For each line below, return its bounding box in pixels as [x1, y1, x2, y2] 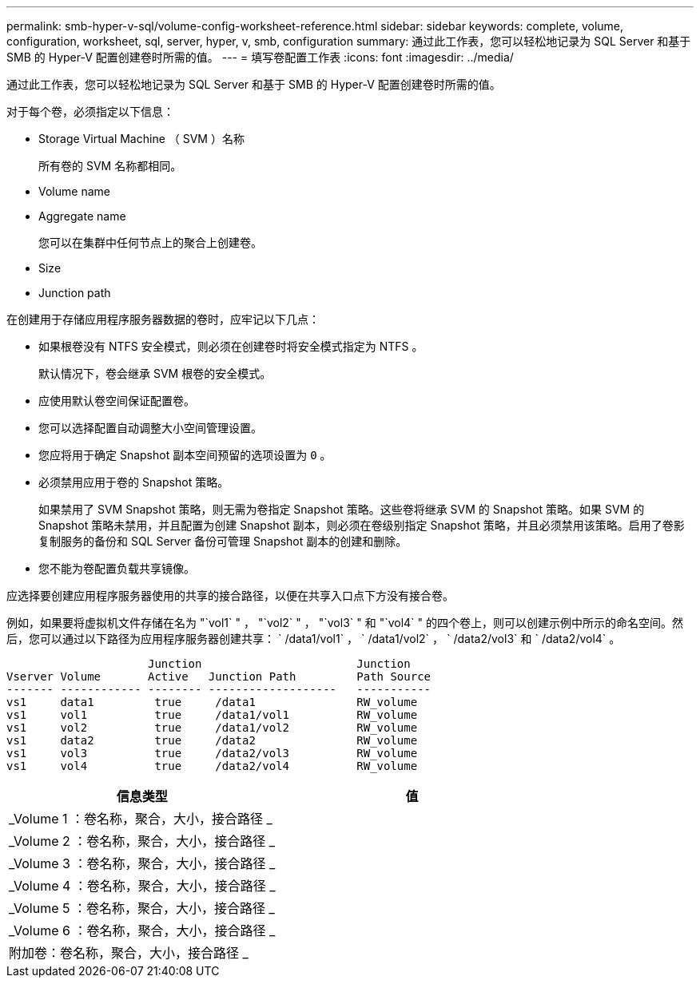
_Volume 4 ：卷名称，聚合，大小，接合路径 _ [9, 878, 276, 894]
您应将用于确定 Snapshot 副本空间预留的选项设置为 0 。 [38, 448, 332, 462]
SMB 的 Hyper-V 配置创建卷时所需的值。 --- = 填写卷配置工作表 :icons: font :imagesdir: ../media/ [6, 50, 514, 64]
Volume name [38, 184, 110, 198]
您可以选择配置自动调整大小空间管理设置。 [38, 421, 262, 434]
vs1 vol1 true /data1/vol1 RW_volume [6, 708, 418, 721]
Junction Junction [148, 657, 411, 670]
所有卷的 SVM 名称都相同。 [38, 159, 182, 173]
